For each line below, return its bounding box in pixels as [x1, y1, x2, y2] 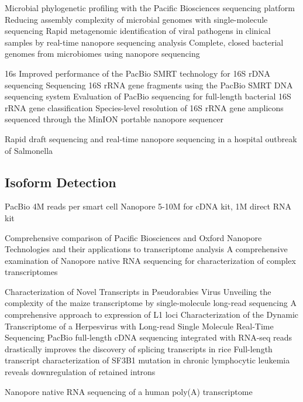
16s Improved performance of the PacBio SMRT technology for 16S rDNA [5, 67, 271, 79]
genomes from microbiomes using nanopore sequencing [5, 47, 200, 60]
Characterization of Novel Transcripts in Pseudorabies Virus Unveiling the [5, 285, 271, 297]
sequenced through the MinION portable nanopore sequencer [5, 113, 224, 125]
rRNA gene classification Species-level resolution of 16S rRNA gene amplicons [5, 101, 284, 114]
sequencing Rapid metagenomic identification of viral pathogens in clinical [5, 25, 271, 37]
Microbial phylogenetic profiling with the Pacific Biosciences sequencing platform [5, 2, 295, 13]
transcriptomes [5, 266, 58, 278]
